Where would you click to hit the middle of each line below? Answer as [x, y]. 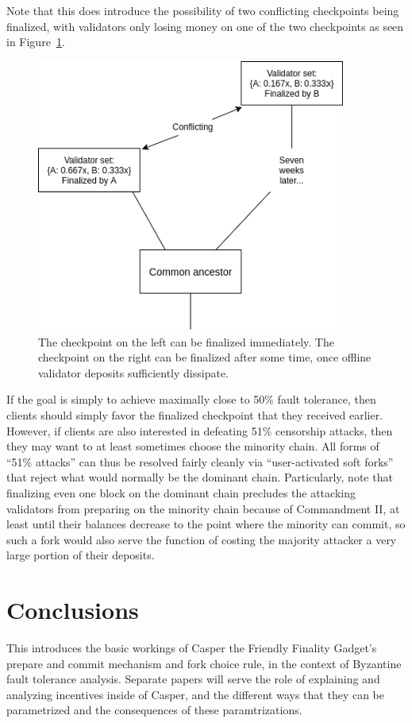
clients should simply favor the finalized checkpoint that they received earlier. [195, 415]
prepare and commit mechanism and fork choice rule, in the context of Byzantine [204, 663]
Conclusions [73, 610]
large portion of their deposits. [81, 555]
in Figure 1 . [36, 42]
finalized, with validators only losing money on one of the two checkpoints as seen [205, 26]
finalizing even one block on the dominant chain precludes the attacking [181, 493]
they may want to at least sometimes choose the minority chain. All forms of [193, 446]
